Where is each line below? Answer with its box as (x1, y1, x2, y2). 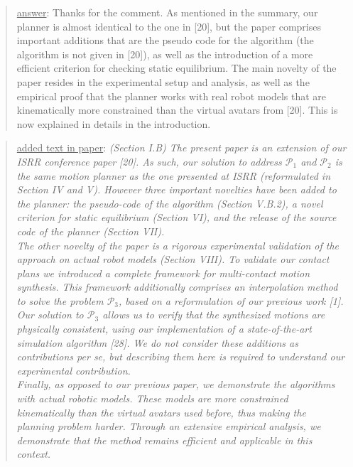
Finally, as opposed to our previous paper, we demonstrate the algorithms (16, 377, 335, 392)
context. (16, 446, 51, 461)
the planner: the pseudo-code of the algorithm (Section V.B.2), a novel (16, 195, 323, 210)
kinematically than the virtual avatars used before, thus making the (16, 404, 306, 419)
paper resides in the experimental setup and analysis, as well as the (16, 74, 310, 89)
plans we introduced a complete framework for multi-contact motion (16, 265, 310, 280)
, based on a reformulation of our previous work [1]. (119, 293, 344, 308)
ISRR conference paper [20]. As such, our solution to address (16, 154, 282, 168)
